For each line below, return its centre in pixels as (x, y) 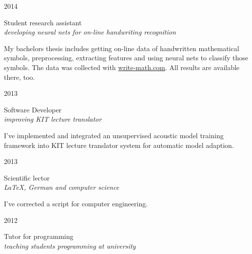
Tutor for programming (39, 236)
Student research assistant (43, 22)
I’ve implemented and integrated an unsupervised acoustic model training (114, 135)
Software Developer (33, 109)
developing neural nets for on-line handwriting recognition (90, 32)
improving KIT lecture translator (53, 119)
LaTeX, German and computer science (62, 187)
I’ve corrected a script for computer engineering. (76, 203)
